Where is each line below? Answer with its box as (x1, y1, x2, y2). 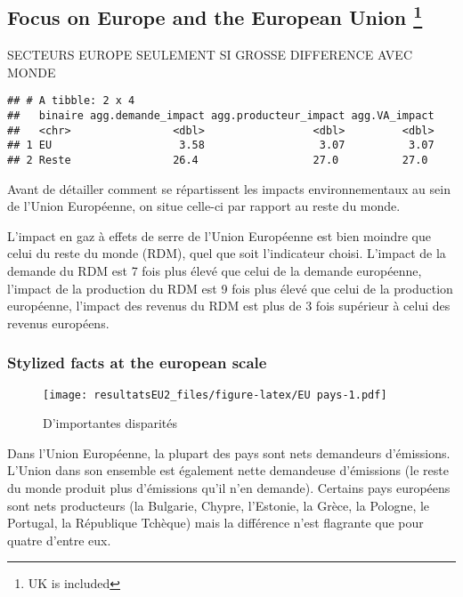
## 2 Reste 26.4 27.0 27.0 (7, 154, 428, 167)
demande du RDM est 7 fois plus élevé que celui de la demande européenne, (7, 262, 422, 280)
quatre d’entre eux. (7, 530, 111, 549)
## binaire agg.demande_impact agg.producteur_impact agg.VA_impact (7, 109, 435, 123)
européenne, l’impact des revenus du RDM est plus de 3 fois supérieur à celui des (7, 296, 451, 315)
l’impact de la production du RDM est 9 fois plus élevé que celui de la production (7, 278, 453, 297)
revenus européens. (7, 313, 110, 332)
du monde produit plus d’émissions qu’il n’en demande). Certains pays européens (7, 479, 451, 497)
